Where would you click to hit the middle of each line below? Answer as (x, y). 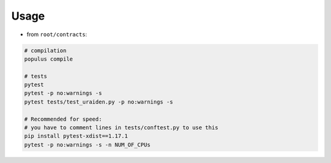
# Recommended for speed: (63, 119)
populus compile (49, 59)
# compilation (45, 50)
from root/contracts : (57, 34)
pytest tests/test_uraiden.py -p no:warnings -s (99, 102)
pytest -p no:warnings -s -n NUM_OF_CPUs (87, 145)
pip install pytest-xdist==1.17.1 (76, 136)
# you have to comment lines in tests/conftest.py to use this (121, 128)
